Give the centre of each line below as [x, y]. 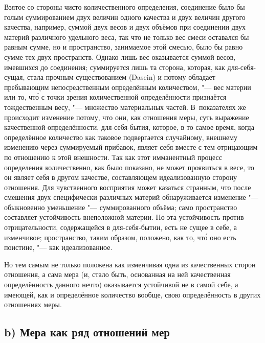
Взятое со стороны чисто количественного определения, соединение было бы [125, 7]
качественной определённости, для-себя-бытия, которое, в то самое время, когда [129, 127]
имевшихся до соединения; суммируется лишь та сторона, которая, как [115, 67]
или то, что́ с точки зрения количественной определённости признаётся [115, 97]
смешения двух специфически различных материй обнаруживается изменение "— [131, 197]
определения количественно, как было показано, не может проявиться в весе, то [129, 167]
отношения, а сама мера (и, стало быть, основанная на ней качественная [117, 274]
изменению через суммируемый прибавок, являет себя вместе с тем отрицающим [131, 147]
